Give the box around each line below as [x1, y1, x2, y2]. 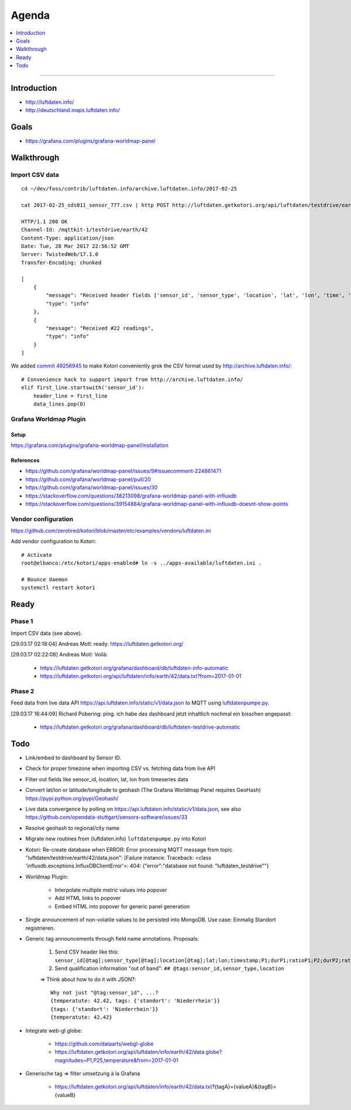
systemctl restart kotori [21, 584, 96, 591]
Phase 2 [11, 687, 35, 695]
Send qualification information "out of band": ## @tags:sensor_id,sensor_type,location [54, 965, 285, 972]
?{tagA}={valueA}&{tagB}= [211, 1083, 277, 1090]
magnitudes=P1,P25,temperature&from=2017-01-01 [54, 1057, 178, 1064]
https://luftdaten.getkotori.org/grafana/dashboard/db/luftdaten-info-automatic [40, 664, 229, 671]
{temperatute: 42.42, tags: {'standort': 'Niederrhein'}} [50, 997, 221, 1005]
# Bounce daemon [21, 576, 68, 583]
